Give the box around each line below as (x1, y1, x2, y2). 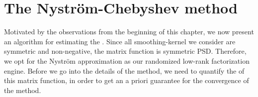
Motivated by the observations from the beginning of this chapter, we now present (4, 26, 254, 37)
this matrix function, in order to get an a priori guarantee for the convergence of (4, 75, 249, 86)
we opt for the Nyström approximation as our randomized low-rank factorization (4, 55, 250, 66)
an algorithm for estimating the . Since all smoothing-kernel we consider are (4, 36, 236, 46)
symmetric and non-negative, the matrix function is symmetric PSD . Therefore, (4, 46, 247, 56)
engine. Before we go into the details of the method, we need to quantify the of (4, 65, 245, 76)
